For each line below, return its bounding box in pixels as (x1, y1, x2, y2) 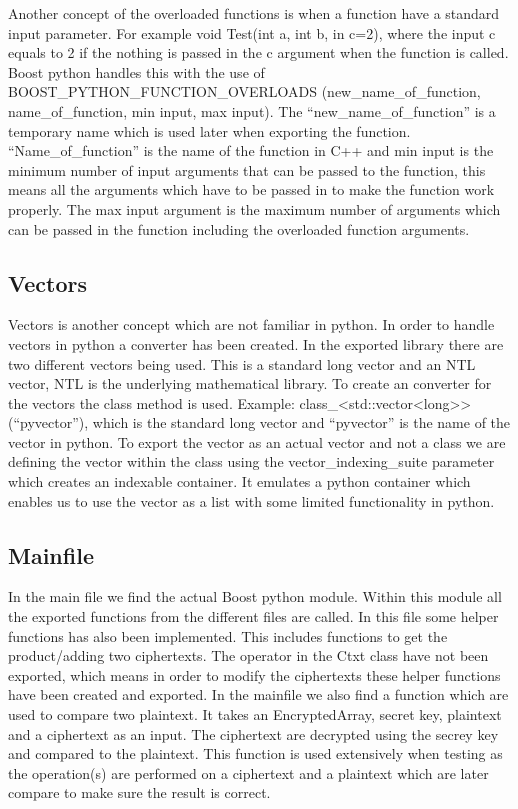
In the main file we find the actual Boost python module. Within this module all (8, 586, 502, 607)
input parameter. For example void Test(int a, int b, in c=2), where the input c (8, 22, 496, 43)
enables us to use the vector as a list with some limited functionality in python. (8, 490, 495, 511)
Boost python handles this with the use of (8, 61, 265, 82)
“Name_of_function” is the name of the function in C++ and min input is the (8, 140, 494, 161)
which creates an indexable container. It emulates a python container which (8, 471, 471, 492)
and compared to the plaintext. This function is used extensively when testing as (8, 743, 503, 764)
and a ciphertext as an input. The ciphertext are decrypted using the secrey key (8, 723, 499, 744)
